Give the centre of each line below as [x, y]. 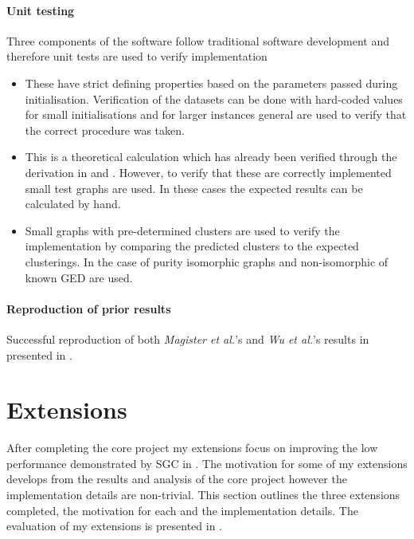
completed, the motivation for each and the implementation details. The [182, 510]
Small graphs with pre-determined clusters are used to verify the [182, 230]
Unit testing [41, 10]
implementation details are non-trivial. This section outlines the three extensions [203, 494]
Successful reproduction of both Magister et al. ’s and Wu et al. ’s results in [188, 338]
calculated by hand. [73, 204]
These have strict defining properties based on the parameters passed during [211, 83]
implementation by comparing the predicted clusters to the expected [192, 246]
